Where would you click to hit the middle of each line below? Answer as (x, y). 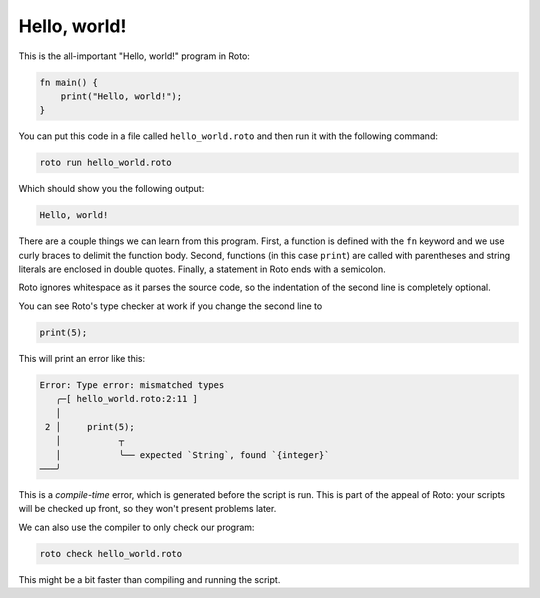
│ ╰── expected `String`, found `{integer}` (192, 454)
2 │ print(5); (90, 426)
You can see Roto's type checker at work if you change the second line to (170, 306)
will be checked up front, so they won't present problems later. (147, 509)
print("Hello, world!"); (121, 96)
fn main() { (69, 82)
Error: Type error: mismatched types (132, 384)
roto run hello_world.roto (105, 163)
